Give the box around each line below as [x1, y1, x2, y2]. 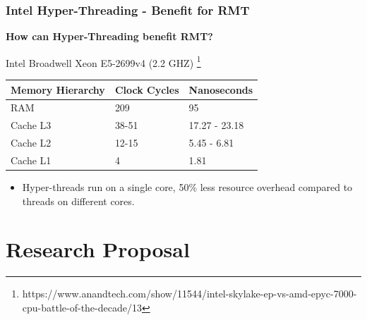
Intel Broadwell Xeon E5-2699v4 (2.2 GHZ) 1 [6, 53, 201, 70]
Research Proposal [6, 235, 190, 264]
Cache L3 [11, 118, 52, 133]
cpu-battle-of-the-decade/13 [22, 300, 142, 314]
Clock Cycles [114, 82, 179, 97]
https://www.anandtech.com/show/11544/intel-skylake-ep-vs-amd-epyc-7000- [22, 286, 357, 301]
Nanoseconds [188, 82, 253, 97]
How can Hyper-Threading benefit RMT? [6, 29, 213, 44]
